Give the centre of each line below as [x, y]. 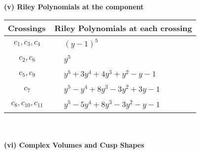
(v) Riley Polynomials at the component [74, 6]
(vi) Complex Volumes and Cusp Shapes [74, 145]
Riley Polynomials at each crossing [123, 28]
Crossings [27, 28]
